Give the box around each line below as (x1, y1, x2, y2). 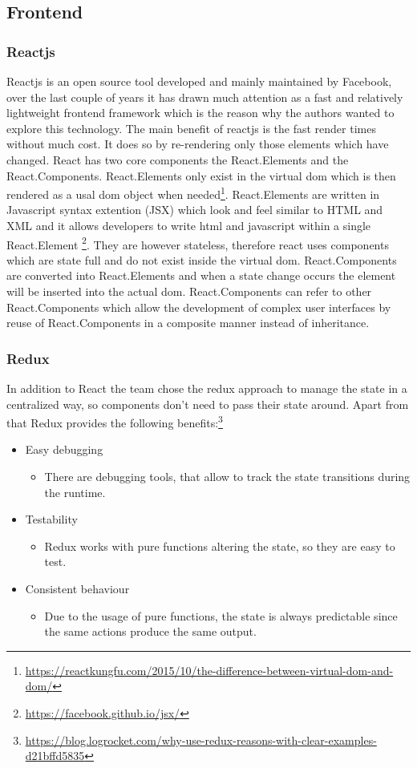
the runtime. (44, 483, 106, 500)
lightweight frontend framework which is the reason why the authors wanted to (6, 104, 395, 121)
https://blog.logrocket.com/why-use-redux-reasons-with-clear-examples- (25, 731, 377, 748)
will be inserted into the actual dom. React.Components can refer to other (6, 283, 372, 300)
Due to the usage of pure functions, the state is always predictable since (44, 607, 398, 624)
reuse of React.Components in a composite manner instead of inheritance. (6, 314, 370, 331)
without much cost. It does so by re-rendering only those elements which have (6, 135, 389, 152)
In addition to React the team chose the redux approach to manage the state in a (6, 380, 407, 397)
